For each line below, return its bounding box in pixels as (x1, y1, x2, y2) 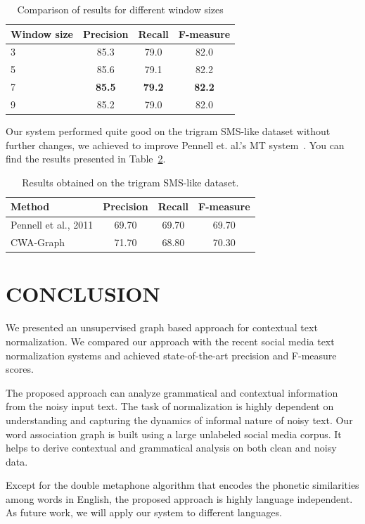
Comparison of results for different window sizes (17, 2, 224, 16)
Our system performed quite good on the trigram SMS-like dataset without (6, 124, 331, 139)
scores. (6, 362, 34, 376)
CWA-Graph (11, 235, 65, 250)
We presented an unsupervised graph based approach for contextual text (6, 320, 318, 335)
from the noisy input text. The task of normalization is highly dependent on (6, 399, 334, 414)
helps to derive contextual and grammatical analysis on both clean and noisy (6, 440, 337, 455)
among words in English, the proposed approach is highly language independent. (6, 491, 353, 506)
